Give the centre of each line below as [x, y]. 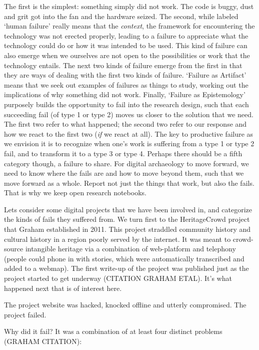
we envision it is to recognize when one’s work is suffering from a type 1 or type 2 [129, 143]
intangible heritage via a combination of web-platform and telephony [130, 249]
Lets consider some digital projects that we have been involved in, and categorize [128, 209]
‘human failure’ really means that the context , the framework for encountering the [129, 26]
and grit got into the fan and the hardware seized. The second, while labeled [121, 16]
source [14, 249]
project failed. [25, 314]
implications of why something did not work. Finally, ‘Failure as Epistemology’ [125, 94]
